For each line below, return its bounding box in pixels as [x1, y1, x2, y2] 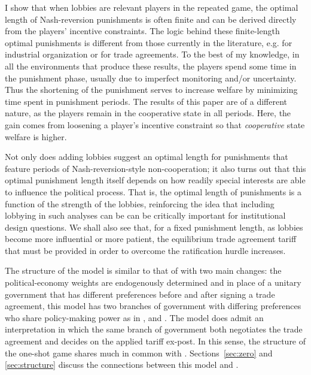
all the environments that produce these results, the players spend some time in [5, 59, 297, 72]
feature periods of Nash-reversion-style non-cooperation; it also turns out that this [5, 162, 306, 174]
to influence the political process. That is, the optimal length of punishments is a [5, 185, 301, 198]
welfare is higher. [5, 130, 67, 143]
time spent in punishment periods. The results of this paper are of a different [5, 95, 287, 107]
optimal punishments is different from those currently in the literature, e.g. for [5, 36, 292, 49]
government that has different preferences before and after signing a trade [5, 288, 275, 300]
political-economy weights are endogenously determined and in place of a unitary [5, 276, 301, 289]
